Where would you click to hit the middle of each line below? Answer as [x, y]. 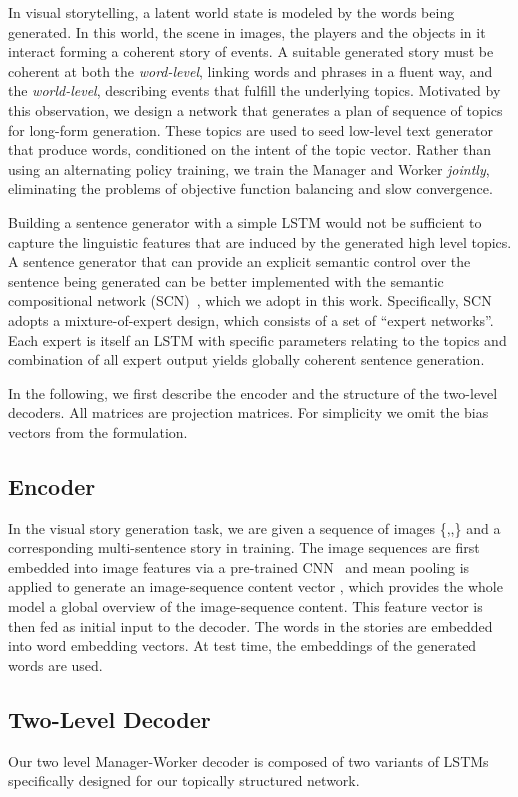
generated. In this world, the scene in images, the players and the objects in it [247, 31]
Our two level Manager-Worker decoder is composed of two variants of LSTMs [248, 760]
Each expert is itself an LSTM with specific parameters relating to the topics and [257, 339]
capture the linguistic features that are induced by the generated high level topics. [260, 241]
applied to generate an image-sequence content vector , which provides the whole [255, 586]
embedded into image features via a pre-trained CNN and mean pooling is [239, 566]
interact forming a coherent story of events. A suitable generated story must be [251, 51]
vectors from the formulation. [98, 431]
